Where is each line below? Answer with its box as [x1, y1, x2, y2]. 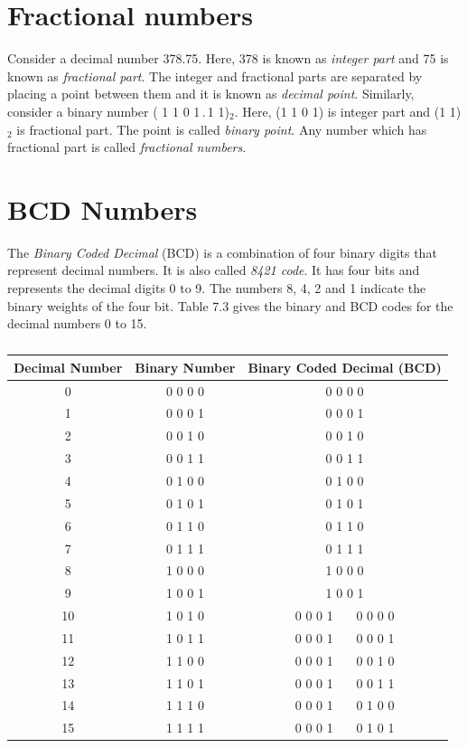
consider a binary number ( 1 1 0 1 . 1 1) [7, 101, 229, 120]
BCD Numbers [7, 190, 198, 227]
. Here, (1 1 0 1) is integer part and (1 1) [234, 101, 462, 120]
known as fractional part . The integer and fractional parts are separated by [7, 66, 423, 85]
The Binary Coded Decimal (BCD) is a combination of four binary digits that [7, 242, 437, 261]
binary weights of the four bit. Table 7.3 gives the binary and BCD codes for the [7, 296, 453, 315]
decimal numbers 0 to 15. [7, 314, 147, 333]
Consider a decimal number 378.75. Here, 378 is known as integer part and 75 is [7, 49, 449, 68]
